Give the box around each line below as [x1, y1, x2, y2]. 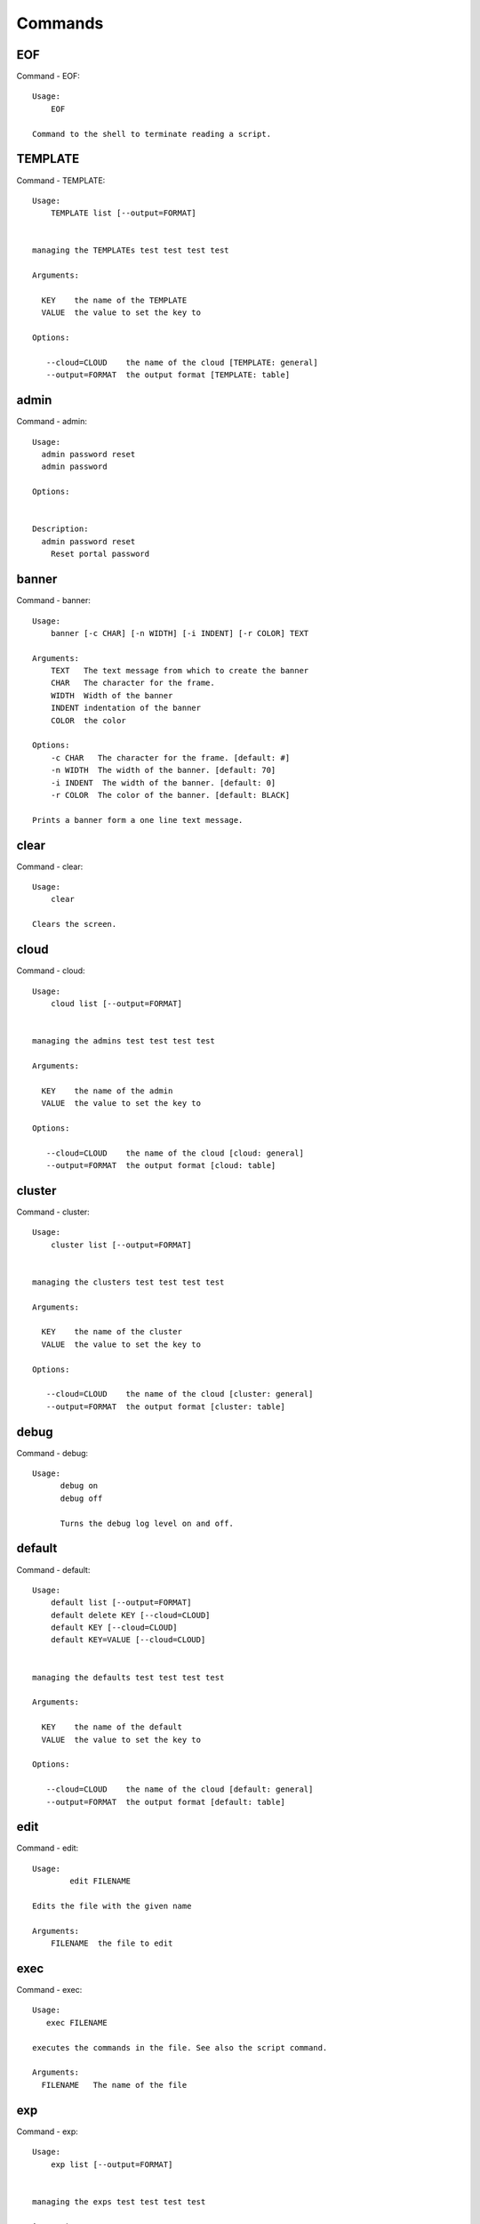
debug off [60, 1493, 103, 1503]
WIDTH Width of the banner [50, 690, 173, 700]
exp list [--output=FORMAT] [50, 2159, 173, 2170]
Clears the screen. [32, 919, 117, 930]
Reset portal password [50, 549, 150, 560]
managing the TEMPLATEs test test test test [32, 246, 230, 255]
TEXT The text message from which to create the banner [50, 665, 309, 676]
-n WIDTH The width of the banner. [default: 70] [50, 765, 276, 776]
